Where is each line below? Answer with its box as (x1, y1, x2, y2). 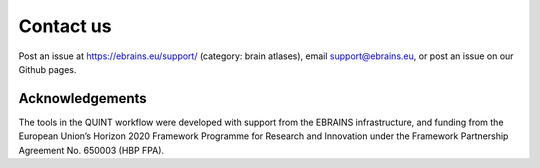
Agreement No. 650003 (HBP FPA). (18, 144, 165, 156)
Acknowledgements (18, 90, 147, 107)
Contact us (18, 15, 112, 37)
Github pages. (18, 63, 77, 75)
